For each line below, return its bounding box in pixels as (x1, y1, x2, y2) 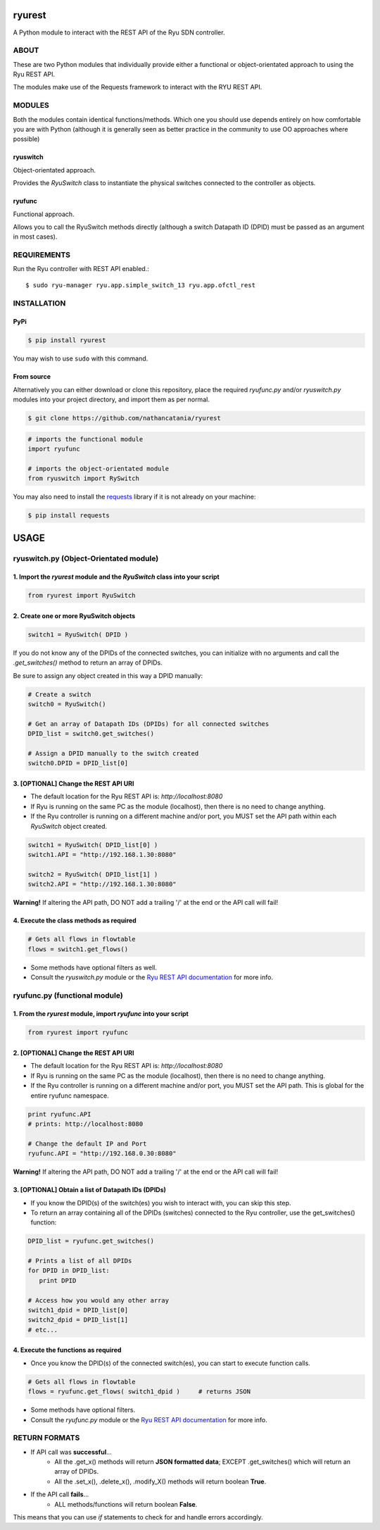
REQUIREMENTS (13, 250, 70, 260)
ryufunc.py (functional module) (13, 990, 123, 1000)
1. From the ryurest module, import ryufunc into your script (13, 1010, 189, 1018)
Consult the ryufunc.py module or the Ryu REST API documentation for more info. (30, 1415, 267, 1424)
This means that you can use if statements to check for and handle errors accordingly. (13, 1513, 263, 1522)
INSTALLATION (13, 298, 66, 308)
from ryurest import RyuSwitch (27, 591, 137, 600)
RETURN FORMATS (13, 1433, 80, 1443)
